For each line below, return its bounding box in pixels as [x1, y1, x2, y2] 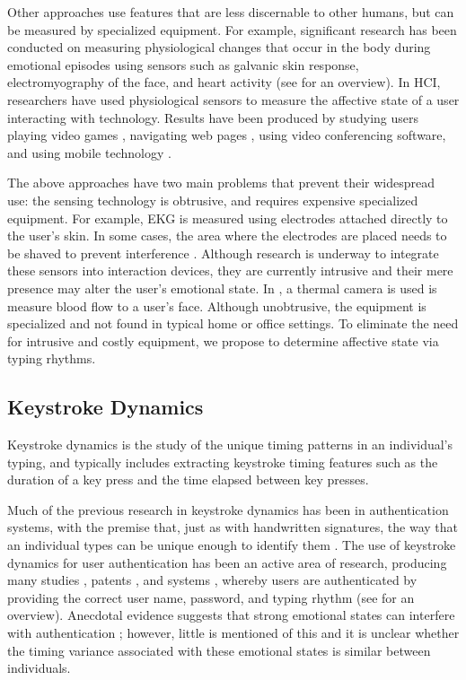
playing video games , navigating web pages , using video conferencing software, [7, 126, 446, 144]
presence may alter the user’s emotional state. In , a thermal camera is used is [7, 278, 437, 297]
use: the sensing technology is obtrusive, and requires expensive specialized [7, 190, 418, 209]
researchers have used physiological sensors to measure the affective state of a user [7, 90, 460, 109]
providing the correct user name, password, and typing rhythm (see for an [7, 588, 415, 606]
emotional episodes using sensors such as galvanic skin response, [7, 55, 359, 74]
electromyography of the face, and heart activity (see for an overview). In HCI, [7, 73, 441, 92]
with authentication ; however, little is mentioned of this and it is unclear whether [7, 623, 460, 642]
